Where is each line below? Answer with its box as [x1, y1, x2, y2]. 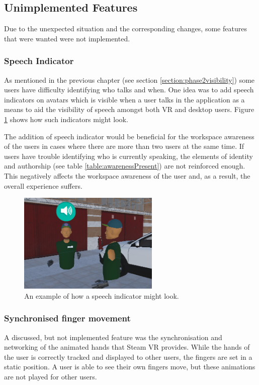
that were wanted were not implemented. [4, 33, 130, 43]
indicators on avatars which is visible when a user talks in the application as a [4, 94, 245, 104]
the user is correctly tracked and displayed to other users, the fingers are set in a [4, 351, 252, 362]
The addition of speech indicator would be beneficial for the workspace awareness [4, 131, 254, 141]
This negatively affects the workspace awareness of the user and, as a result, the [4, 170, 250, 181]
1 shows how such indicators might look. [4, 114, 128, 124]
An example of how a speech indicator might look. [24, 290, 179, 301]
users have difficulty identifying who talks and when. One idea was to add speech [4, 84, 254, 95]
